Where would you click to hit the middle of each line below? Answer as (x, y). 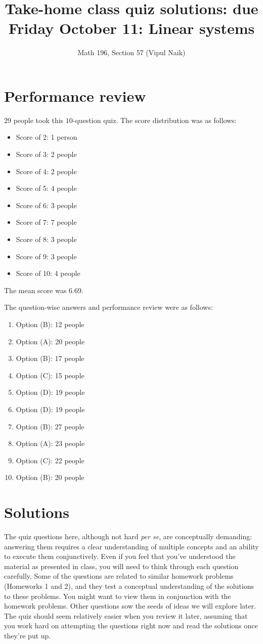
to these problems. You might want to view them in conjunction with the (118, 596)
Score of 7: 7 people (46, 222)
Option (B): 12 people (50, 324)
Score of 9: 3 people (46, 256)
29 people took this (34, 120)
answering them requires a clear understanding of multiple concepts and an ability (131, 546)
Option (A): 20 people (50, 341)
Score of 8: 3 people (46, 239)
